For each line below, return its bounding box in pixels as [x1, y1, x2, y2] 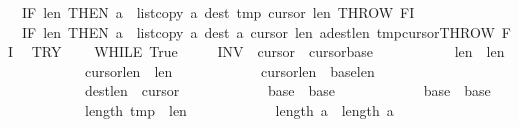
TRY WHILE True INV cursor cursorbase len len [31, 41, 505, 62]
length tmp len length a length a [84, 99, 394, 120]
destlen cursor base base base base [84, 80, 491, 101]
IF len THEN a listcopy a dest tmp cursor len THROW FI [21, 2, 415, 22]
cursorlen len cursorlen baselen [84, 60, 375, 81]
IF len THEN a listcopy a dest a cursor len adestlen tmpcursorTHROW [21, 21, 495, 42]
